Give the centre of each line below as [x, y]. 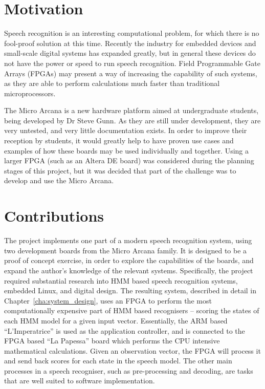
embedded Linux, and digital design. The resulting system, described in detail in [130, 290]
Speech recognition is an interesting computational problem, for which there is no [132, 33]
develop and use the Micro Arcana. [59, 180]
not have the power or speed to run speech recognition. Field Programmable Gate [132, 63]
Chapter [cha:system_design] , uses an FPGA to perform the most [108, 300]
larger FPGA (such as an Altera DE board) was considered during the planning [129, 160]
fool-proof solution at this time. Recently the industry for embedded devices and [130, 43]
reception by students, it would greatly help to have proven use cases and [119, 141]
